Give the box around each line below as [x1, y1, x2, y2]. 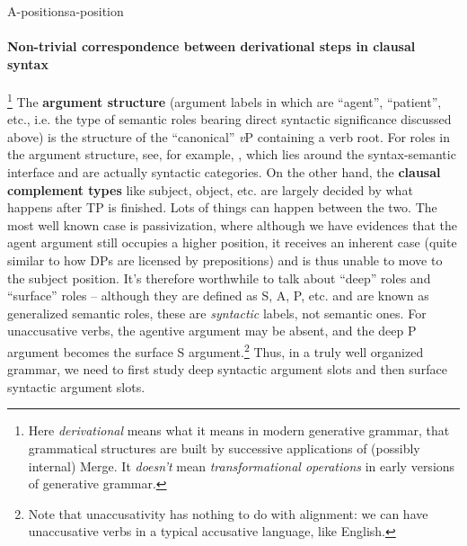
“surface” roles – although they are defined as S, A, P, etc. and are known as [7, 286, 429, 305]
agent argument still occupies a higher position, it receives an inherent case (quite [7, 233, 457, 252]
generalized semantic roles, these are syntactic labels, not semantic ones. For [7, 303, 427, 322]
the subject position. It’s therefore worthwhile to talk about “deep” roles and [7, 268, 431, 287]
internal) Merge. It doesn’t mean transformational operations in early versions [28, 456, 455, 475]
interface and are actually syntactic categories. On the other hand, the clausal [7, 163, 441, 182]
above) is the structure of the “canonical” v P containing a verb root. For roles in [7, 127, 451, 146]
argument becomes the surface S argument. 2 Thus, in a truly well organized [7, 339, 424, 361]
